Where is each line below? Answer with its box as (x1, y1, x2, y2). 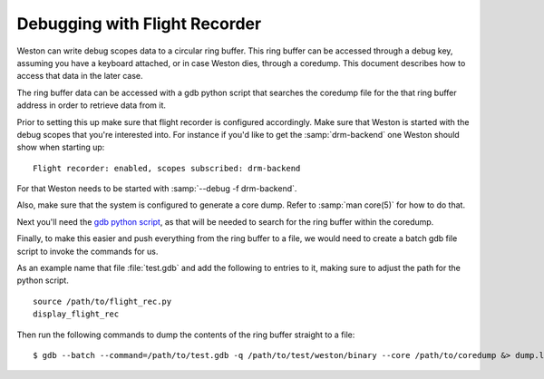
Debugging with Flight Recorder (16, 14, 262, 34)
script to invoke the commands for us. (16, 246, 159, 257)
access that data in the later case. (16, 71, 144, 82)
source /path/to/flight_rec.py (33, 296, 172, 306)
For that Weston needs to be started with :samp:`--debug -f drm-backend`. (16, 183, 297, 194)
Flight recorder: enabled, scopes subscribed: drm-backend (33, 163, 301, 173)
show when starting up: (16, 141, 105, 153)
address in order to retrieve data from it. (16, 100, 167, 111)
